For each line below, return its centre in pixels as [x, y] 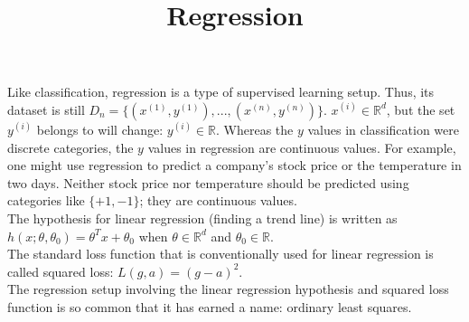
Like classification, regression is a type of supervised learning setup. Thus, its [221, 92]
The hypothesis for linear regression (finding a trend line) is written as [202, 218]
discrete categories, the [70, 147]
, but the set [421, 109]
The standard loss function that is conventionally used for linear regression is [220, 254]
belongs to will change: [100, 129]
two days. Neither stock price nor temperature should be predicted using [208, 182]
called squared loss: [61, 271]
